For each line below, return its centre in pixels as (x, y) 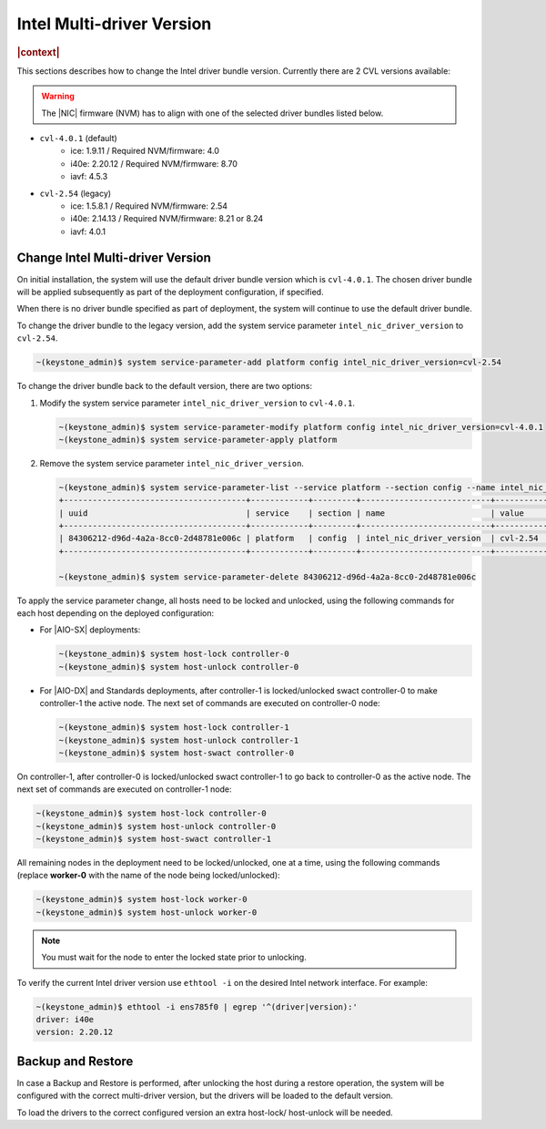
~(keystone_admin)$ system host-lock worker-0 (142, 899)
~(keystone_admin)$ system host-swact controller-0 (177, 753)
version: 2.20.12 (75, 1032)
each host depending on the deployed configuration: (116, 613)
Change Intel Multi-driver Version (114, 257)
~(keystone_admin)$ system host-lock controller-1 (174, 728)
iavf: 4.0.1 (88, 231)
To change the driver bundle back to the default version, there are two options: (165, 386)
